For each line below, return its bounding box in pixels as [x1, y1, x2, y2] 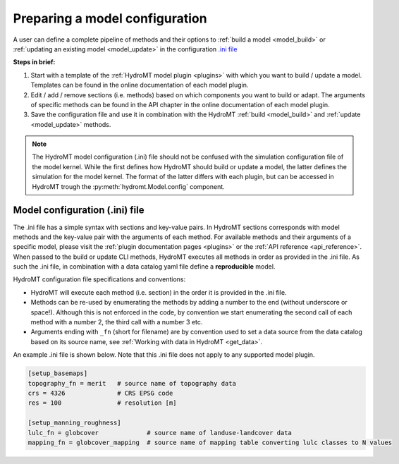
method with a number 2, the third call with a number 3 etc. [30, 318, 203, 326]
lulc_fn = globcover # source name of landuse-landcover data [27, 429, 293, 436]
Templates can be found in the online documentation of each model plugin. [30, 81, 249, 90]
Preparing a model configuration [13, 11, 207, 26]
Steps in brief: [13, 58, 56, 66]
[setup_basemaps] [27, 370, 88, 377]
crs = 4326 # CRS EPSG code [27, 389, 173, 397]
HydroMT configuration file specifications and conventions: [13, 275, 186, 283]
